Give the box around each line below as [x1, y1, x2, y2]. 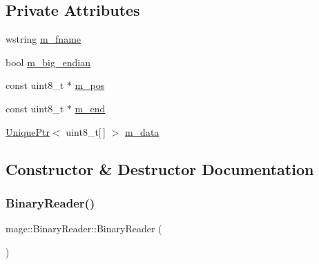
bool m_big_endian [6, 54, 90, 69]
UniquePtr [6, 124, 50, 139]
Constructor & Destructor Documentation [6, 158, 314, 179]
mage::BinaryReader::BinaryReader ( [6, 221, 162, 236]
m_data [124, 124, 159, 139]
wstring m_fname [6, 32, 81, 46]
